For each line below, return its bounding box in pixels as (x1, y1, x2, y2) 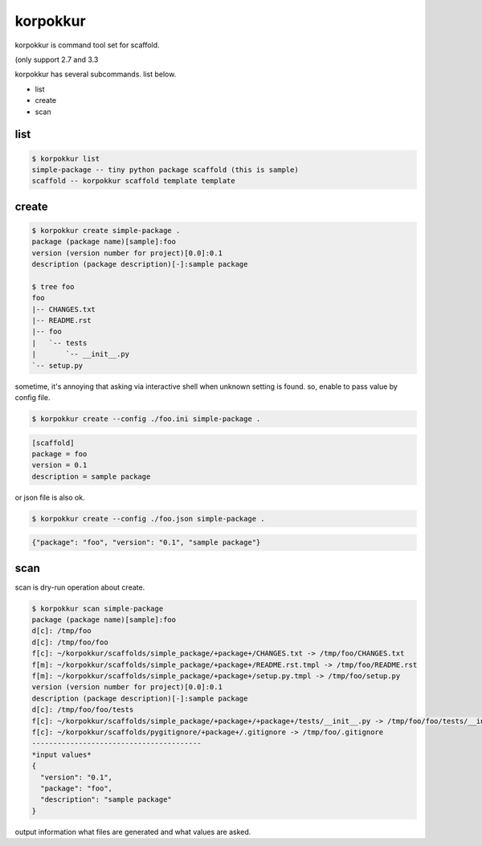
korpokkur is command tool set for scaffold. (14, 40, 160, 50)
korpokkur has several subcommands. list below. (14, 69, 177, 80)
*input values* (31, 750, 92, 759)
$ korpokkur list (31, 153, 100, 163)
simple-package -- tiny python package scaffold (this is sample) (31, 165, 299, 174)
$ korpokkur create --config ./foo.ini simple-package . (31, 414, 261, 423)
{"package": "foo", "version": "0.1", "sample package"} (31, 538, 261, 547)
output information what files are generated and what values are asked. (14, 827, 251, 836)
